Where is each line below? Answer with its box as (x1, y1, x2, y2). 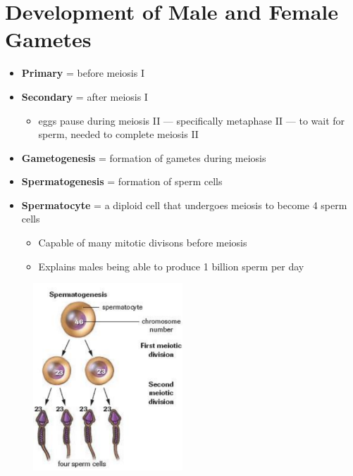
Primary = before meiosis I (21, 65, 144, 80)
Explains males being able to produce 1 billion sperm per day (38, 258, 304, 273)
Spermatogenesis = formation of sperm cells (21, 174, 223, 189)
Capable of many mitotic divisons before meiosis (38, 235, 247, 250)
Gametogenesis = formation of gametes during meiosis (21, 150, 266, 165)
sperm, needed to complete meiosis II (38, 127, 199, 142)
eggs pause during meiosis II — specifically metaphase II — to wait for (38, 113, 345, 127)
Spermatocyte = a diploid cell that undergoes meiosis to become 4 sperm (21, 197, 347, 212)
